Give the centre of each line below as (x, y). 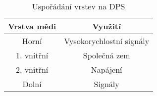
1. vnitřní (32, 55)
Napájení (106, 70)
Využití (107, 26)
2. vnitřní (32, 70)
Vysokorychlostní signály (107, 41)
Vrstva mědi (32, 26)
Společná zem (106, 55)
